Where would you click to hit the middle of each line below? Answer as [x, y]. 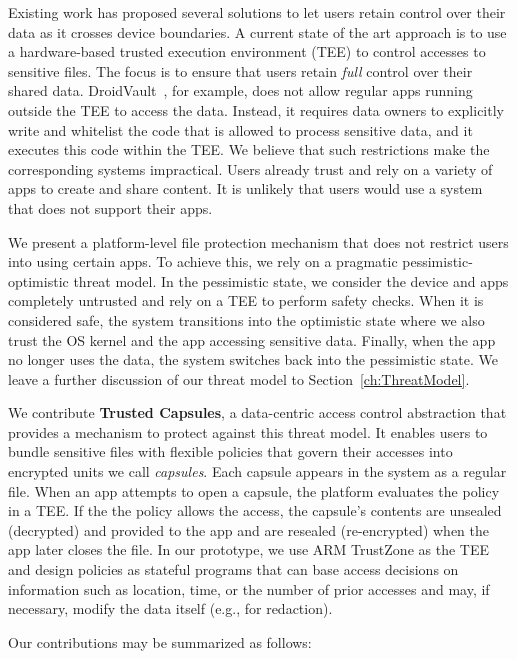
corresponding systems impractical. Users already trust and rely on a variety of [250, 168]
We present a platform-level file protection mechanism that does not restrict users [258, 241]
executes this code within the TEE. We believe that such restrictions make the [249, 149]
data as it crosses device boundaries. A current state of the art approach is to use [257, 31]
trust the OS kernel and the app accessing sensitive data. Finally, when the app [252, 339]
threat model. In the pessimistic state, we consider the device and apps [291, 280]
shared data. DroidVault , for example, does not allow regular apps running [240, 90]
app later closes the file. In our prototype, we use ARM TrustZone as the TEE [248, 549]
